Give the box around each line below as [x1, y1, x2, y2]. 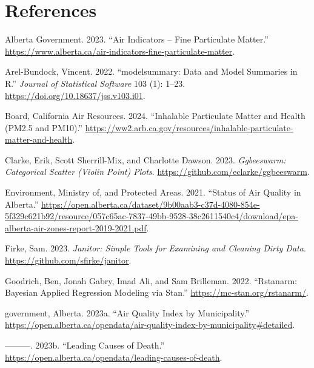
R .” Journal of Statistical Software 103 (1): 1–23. [5, 77, 185, 89]
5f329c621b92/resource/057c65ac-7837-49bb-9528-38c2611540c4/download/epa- [5, 210, 298, 222]
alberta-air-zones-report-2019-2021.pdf [5, 221, 147, 234]
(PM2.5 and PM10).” [5, 121, 82, 134]
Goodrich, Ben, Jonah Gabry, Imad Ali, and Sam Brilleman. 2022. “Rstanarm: [5, 274, 297, 287]
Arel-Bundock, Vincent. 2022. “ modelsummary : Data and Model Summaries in [5, 65, 298, 78]
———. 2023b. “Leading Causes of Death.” [5, 339, 165, 351]
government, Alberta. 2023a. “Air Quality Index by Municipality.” [5, 306, 250, 319]
